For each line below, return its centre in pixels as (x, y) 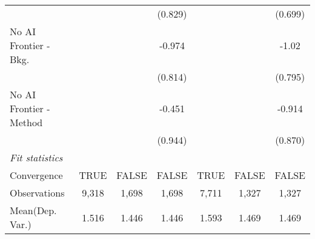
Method (26, 122)
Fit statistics (36, 157)
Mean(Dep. (33, 210)
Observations (37, 193)
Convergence (36, 175)
